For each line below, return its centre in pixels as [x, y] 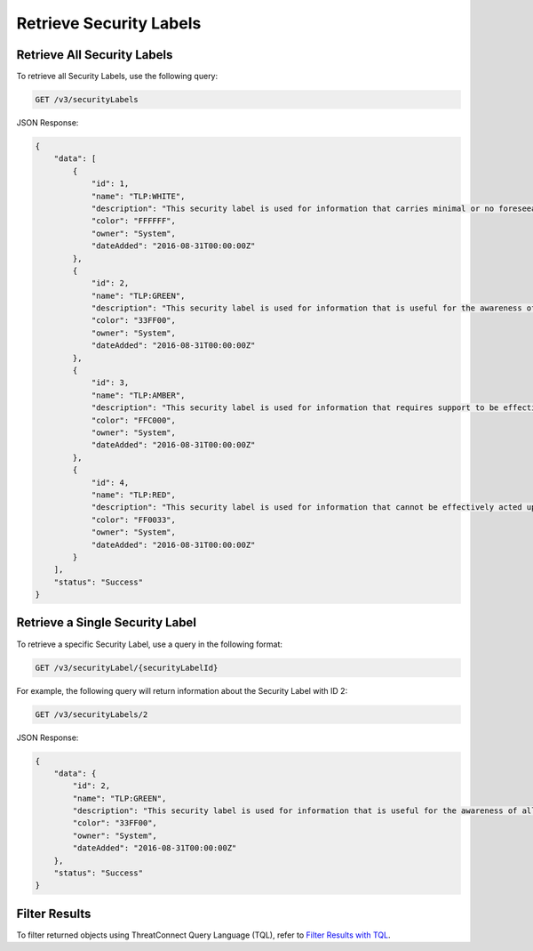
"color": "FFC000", [134, 420]
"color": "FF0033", [134, 520]
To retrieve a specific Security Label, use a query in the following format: [150, 644]
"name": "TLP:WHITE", [138, 196]
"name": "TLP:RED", [134, 495]
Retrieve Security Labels [109, 23]
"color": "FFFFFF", [134, 221]
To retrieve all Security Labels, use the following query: [117, 77]
